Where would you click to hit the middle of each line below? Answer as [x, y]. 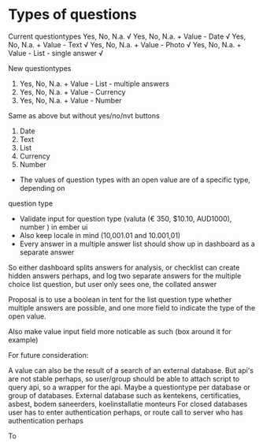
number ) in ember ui [54, 227]
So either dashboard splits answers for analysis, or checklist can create [124, 267]
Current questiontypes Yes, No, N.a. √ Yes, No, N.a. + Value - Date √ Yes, [127, 36]
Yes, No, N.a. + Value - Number [70, 100]
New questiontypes [40, 68]
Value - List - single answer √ [56, 53]
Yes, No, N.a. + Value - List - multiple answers [94, 84]
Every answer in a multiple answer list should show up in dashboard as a [137, 244]
